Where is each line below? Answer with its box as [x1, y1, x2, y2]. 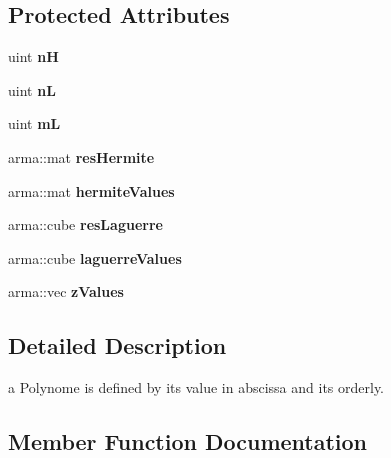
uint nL [8, 79, 56, 100]
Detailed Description [8, 330, 227, 361]
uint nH [8, 46, 59, 67]
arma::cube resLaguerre [8, 214, 163, 235]
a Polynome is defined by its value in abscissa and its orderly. [8, 377, 385, 398]
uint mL [8, 113, 61, 134]
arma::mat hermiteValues [8, 180, 175, 201]
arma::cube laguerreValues [8, 247, 182, 268]
